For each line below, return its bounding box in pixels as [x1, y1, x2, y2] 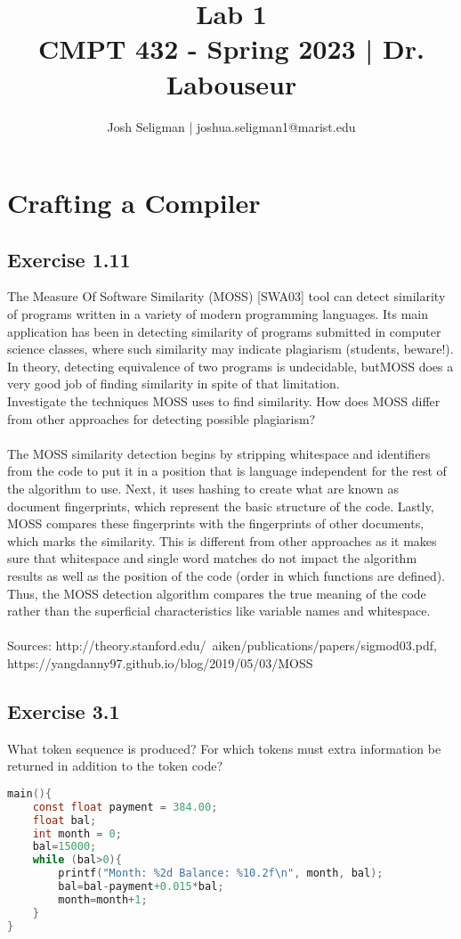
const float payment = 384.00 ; [32, 800, 218, 813]
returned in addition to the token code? [7, 756, 222, 775]
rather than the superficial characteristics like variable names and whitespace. [7, 601, 431, 620]
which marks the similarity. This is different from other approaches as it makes [7, 531, 437, 550]
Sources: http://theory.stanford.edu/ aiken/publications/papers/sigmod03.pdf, [7, 636, 437, 655]
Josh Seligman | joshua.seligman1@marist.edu [107, 117, 356, 135]
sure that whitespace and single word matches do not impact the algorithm [7, 549, 417, 567]
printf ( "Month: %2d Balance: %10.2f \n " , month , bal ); [58, 867, 384, 880]
